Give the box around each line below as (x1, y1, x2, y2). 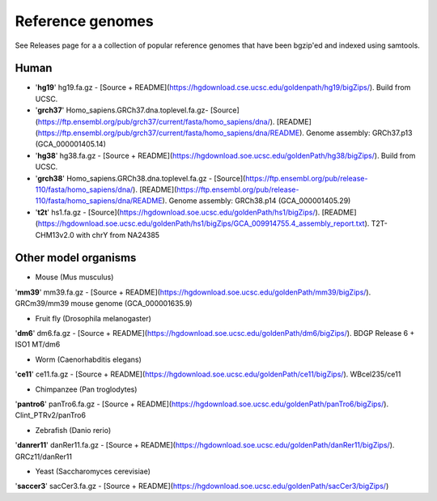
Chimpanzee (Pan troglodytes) (35, 384, 138, 394)
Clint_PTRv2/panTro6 (15, 410, 87, 420)
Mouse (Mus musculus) (35, 272, 114, 282)
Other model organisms (15, 251, 137, 265)
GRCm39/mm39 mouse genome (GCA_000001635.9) (15, 299, 193, 308)
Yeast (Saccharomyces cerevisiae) (35, 466, 151, 476)
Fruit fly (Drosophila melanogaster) (35, 313, 151, 323)
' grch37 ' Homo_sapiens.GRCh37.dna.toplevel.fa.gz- (35, 105, 210, 115)
